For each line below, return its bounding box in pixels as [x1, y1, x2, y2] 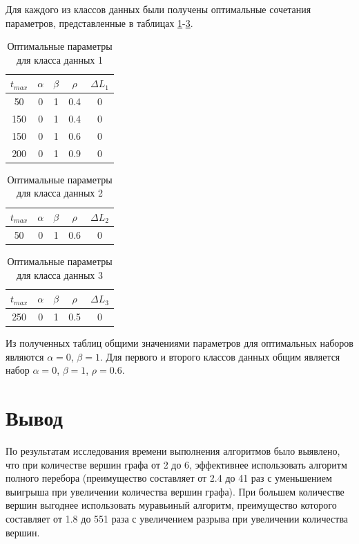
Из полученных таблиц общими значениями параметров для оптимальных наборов [6, 336, 353, 350]
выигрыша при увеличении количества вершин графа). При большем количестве [6, 484, 345, 498]
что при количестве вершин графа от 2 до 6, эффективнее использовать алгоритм [6, 457, 347, 471]
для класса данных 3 [16, 267, 104, 282]
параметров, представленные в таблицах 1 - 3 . [6, 15, 193, 30]
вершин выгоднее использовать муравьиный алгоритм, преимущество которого [6, 498, 337, 512]
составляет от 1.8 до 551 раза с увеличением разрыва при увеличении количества [6, 511, 349, 525]
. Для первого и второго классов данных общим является [99, 349, 340, 363]
